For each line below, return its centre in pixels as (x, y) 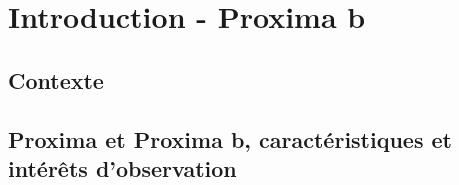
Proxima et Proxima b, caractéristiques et (230, 138)
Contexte (56, 79)
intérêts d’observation (122, 167)
